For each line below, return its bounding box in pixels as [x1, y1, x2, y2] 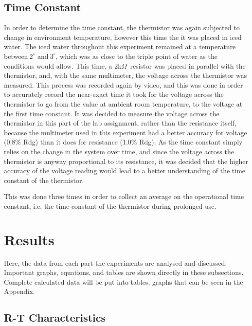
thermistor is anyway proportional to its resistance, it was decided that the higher [4, 156, 248, 166]
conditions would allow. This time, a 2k [4, 60, 122, 71]
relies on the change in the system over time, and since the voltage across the [4, 146, 234, 156]
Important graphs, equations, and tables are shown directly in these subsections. [4, 267, 244, 277]
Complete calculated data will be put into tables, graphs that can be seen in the [4, 276, 243, 287]
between [4, 51, 28, 61]
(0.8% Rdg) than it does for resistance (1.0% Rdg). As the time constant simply [4, 137, 243, 147]
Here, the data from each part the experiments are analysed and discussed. [4, 257, 227, 268]
